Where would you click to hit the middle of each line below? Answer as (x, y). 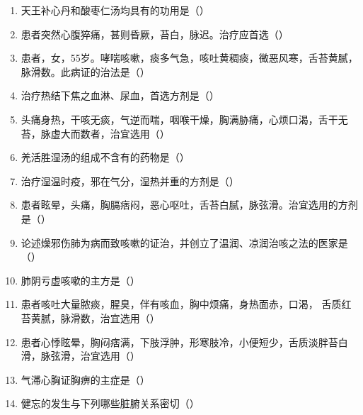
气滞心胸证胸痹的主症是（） (85, 379)
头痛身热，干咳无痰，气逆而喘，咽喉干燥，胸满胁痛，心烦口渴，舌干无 (184, 119)
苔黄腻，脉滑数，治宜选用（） (90, 317)
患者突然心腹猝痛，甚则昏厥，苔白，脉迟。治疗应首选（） (155, 34)
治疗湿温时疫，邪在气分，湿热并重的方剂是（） (130, 181)
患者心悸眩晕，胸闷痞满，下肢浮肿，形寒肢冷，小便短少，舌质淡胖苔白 (184, 342)
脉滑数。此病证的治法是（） (85, 71)
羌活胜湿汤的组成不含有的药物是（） (105, 157)
